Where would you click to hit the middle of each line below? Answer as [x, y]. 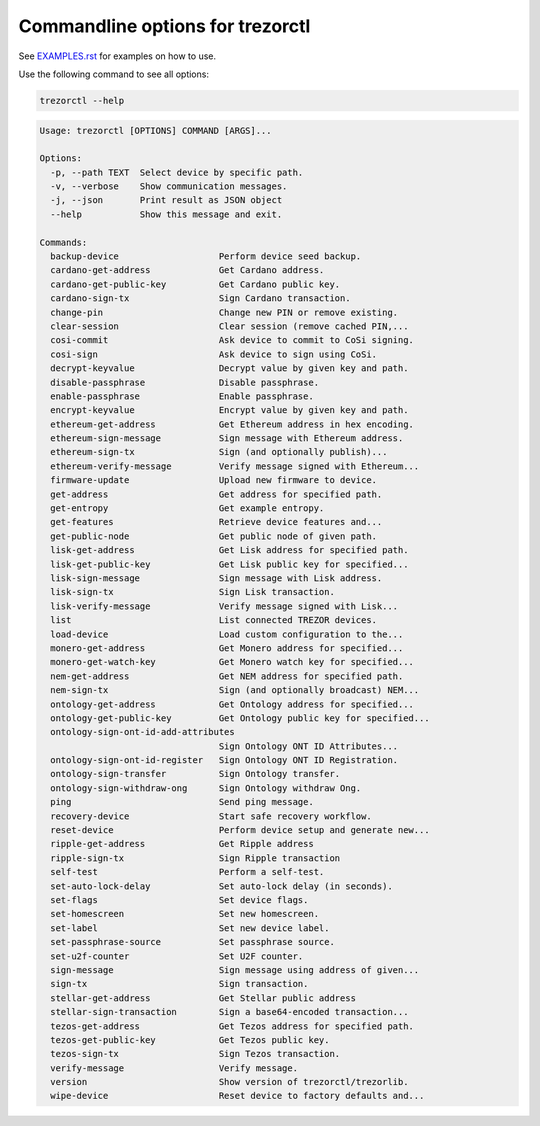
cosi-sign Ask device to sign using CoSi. [214, 354]
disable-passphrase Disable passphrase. [185, 382]
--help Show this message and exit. [166, 214]
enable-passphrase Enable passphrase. [182, 396]
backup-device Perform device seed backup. [206, 256]
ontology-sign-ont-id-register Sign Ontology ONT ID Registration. [224, 760]
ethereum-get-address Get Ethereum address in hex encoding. [232, 424]
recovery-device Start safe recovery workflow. [211, 816]
